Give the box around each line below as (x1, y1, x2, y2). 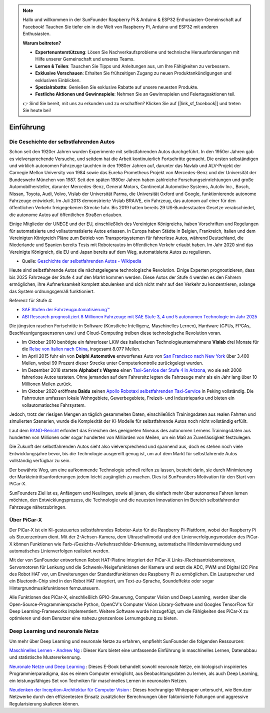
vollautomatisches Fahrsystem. (21, 402, 86, 408)
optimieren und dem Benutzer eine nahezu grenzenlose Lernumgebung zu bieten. (9, 615, 178, 621)
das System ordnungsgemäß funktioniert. (9, 288, 95, 294)
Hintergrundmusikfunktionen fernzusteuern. (9, 585, 100, 591)
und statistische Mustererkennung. (9, 654, 81, 660)
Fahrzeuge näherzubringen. (9, 504, 67, 510)
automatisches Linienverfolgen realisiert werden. (9, 548, 110, 554)
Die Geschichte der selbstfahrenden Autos (9, 138, 115, 145)
